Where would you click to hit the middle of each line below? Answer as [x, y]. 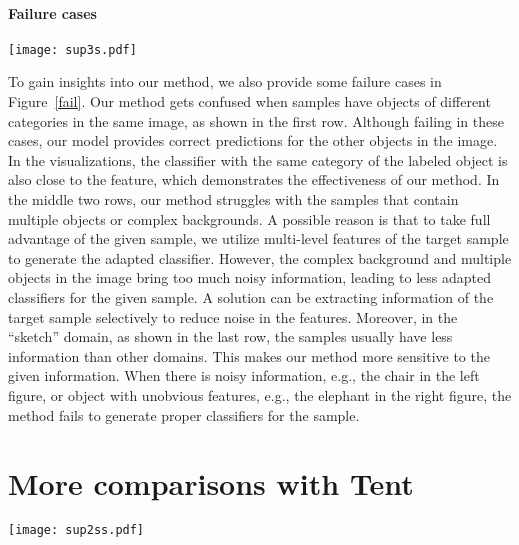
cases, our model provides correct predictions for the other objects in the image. [253, 140]
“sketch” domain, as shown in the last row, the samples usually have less [230, 336]
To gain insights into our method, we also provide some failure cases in [225, 81]
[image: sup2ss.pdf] [76, 530]
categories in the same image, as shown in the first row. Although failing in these [256, 120]
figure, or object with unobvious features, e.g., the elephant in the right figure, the [260, 394]
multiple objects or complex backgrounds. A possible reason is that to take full [249, 218]
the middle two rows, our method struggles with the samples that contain [233, 199]
